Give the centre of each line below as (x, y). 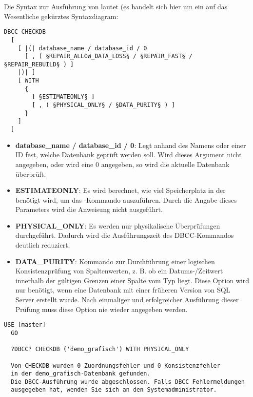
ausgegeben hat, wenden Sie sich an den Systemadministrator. (114, 390)
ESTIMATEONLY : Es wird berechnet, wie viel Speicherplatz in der (120, 190)
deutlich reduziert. (43, 245)
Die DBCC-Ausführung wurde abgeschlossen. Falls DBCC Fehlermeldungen (128, 382)
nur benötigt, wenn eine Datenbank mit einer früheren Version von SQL (123, 290)
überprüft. (31, 174)
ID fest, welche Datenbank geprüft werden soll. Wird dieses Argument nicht (128, 155)
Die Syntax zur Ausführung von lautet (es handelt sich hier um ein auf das (116, 6)
